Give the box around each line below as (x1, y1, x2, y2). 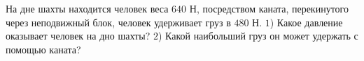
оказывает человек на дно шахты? (6, 28, 150, 43)
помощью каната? (6, 42, 81, 56)
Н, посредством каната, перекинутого (189, 1, 349, 15)
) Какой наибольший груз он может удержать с (157, 28, 358, 43)
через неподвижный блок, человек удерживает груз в (6, 15, 231, 29)
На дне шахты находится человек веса (6, 1, 169, 15)
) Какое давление (269, 15, 343, 29)
